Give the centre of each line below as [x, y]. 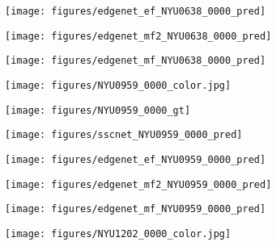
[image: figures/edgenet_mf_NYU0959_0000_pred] [136, 209]
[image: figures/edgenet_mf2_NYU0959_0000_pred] [138, 184]
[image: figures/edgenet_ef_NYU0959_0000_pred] [136, 159]
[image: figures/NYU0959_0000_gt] [98, 110]
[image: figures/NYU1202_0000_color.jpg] [118, 233]
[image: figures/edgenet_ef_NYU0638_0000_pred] [136, 11]
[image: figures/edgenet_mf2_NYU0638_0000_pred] [138, 36]
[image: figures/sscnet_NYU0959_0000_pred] [124, 135]
